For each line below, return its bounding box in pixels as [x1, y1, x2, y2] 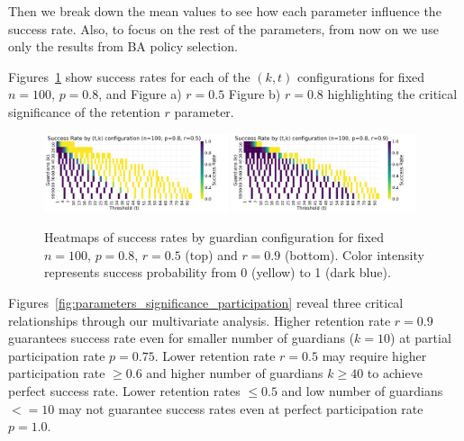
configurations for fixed [297, 67, 425, 85]
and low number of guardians [281, 381, 443, 400]
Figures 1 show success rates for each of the [8, 67, 250, 85]
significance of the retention [8, 102, 160, 121]
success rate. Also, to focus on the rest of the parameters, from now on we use [8, 19, 439, 38]
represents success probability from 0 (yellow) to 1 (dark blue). [44, 263, 391, 282]
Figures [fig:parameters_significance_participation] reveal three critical [8, 292, 404, 311]
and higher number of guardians [146, 364, 323, 382]
